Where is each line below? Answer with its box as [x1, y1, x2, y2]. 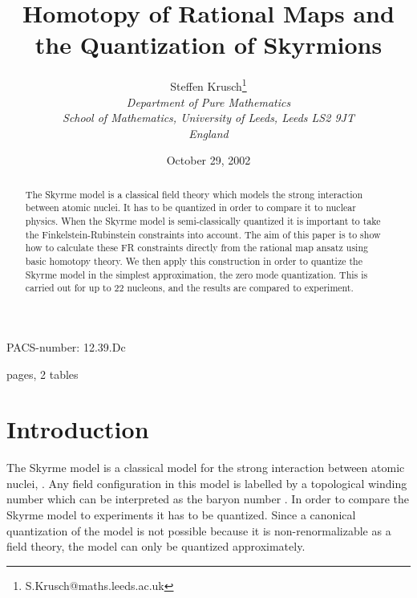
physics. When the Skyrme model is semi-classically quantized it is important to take [25, 214, 381, 228]
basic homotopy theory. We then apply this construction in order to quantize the [25, 254, 362, 268]
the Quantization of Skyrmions [34, 28, 383, 61]
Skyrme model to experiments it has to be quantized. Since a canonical [6, 506, 356, 523]
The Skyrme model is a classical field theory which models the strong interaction [25, 187, 363, 201]
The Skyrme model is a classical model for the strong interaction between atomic [6, 459, 405, 476]
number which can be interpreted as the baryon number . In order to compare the [6, 490, 410, 507]
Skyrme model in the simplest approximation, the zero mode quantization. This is [25, 267, 368, 281]
